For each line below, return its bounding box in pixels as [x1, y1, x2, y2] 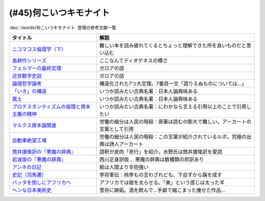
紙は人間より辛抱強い [99, 164, 149, 171]
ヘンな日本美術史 [12, 187, 52, 194]
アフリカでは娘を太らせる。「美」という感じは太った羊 [99, 179, 225, 186]
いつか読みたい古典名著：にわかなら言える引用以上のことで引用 [99, 103, 247, 110]
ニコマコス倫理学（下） [12, 46, 66, 53]
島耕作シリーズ [12, 57, 47, 64]
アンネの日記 [12, 164, 42, 171]
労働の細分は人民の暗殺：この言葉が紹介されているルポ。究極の [99, 133, 247, 140]
